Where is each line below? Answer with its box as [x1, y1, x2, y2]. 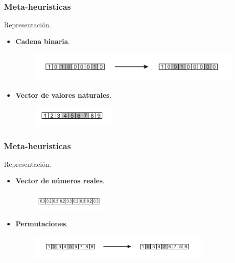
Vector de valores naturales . [15, 89, 112, 100]
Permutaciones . [15, 219, 68, 229]
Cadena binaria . [15, 36, 70, 46]
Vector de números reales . [15, 175, 105, 185]
